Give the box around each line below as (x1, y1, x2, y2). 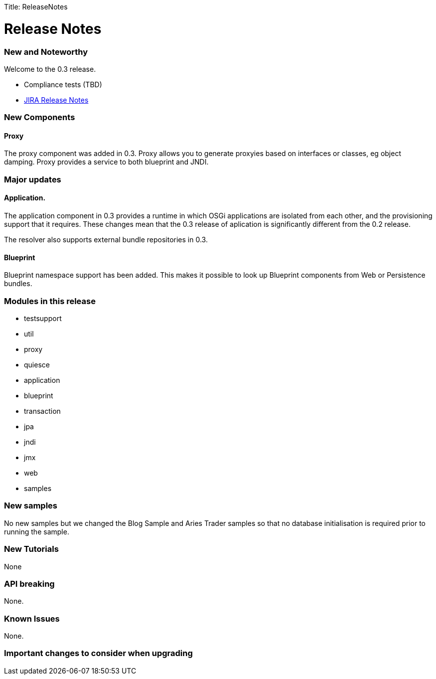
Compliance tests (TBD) (24, 80, 102, 89)
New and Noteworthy (4, 46, 88, 57)
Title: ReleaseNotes (4, 2, 68, 11)
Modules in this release (4, 296, 96, 306)
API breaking (4, 578, 55, 589)
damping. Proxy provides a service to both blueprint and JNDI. (4, 158, 209, 167)
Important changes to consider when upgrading (4, 648, 193, 659)
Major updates (4, 174, 61, 184)
